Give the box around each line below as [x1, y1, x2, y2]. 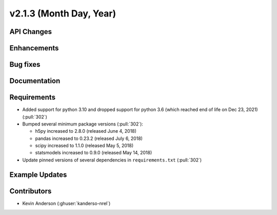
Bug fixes [9, 60, 41, 69]
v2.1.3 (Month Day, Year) [9, 8, 116, 19]
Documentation [9, 77, 61, 85]
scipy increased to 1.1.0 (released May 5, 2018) [35, 142, 133, 149]
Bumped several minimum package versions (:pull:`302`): [22, 121, 144, 127]
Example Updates [9, 170, 67, 179]
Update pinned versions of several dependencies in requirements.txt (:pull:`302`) [22, 157, 202, 163]
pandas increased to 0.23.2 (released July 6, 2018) [35, 135, 143, 141]
